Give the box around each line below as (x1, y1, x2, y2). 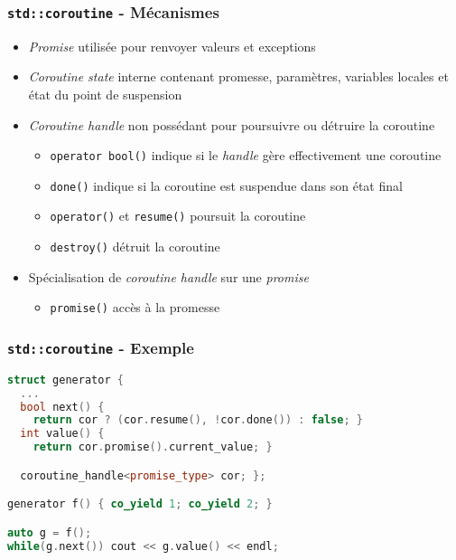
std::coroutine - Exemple (7, 336, 194, 358)
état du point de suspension (28, 84, 182, 103)
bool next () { (20, 400, 105, 413)
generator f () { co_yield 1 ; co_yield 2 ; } (7, 498, 273, 511)
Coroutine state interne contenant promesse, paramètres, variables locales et (28, 67, 449, 86)
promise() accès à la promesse (50, 298, 220, 317)
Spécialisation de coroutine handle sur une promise (28, 267, 309, 286)
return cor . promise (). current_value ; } (33, 441, 273, 454)
